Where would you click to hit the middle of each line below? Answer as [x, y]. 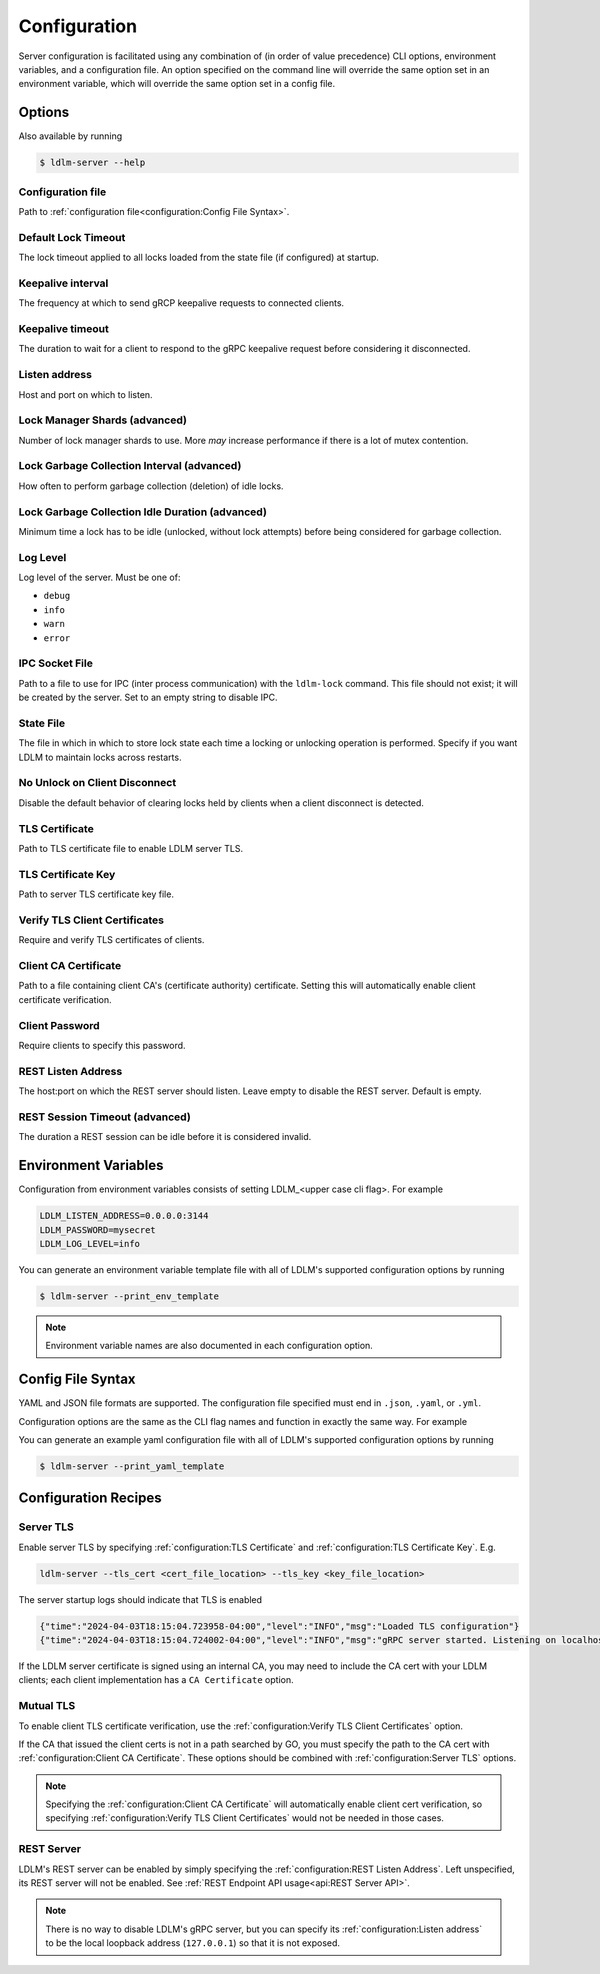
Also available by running [70, 136]
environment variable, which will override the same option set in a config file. [177, 84]
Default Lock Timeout [72, 237]
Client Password [59, 1025]
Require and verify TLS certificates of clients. [111, 940]
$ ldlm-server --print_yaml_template [132, 1466]
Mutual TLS [47, 1706]
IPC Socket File [56, 663]
